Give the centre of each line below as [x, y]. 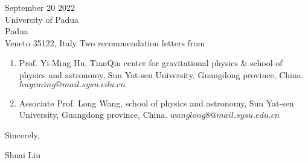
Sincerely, [22, 134]
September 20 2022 [40, 7]
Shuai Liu [23, 155]
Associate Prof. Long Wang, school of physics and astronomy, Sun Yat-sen [156, 103]
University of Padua [42, 19]
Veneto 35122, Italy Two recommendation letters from [105, 42]
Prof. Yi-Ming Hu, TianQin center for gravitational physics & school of [151, 63]
